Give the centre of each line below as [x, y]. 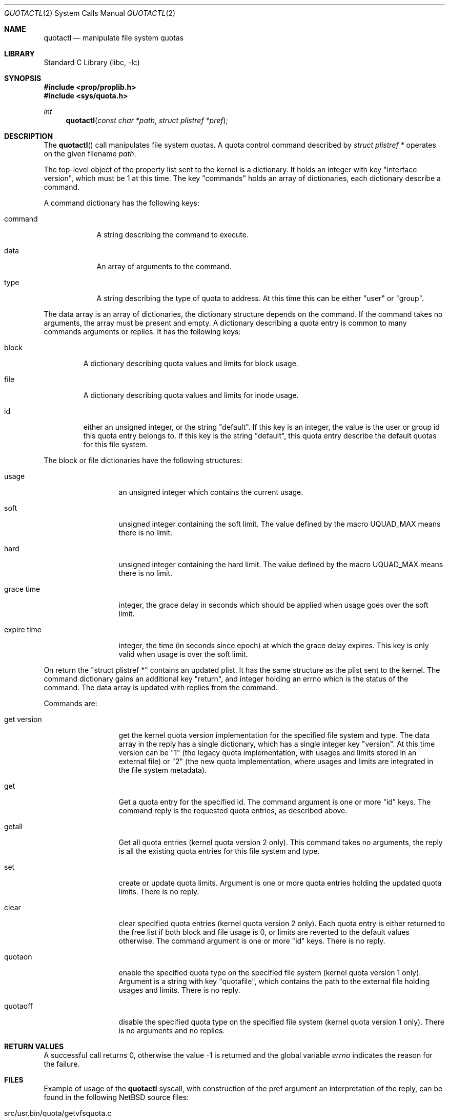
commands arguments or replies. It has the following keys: [142, 332]
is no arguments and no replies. [172, 1031]
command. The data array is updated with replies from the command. [161, 687]
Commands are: [70, 703]
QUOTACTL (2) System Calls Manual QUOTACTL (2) [90, 13]
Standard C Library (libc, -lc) [92, 62]
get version [23, 719]
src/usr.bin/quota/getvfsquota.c [58, 1113]
